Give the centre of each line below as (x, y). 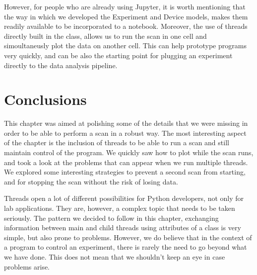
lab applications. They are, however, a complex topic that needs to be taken (120, 208)
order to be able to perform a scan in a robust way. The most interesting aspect (125, 133)
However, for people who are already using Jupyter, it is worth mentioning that (125, 6)
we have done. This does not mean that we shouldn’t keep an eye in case (115, 257)
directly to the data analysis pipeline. (61, 65)
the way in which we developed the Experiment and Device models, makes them (126, 16)
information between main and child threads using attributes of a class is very (123, 228)
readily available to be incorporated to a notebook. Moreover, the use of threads (126, 26)
